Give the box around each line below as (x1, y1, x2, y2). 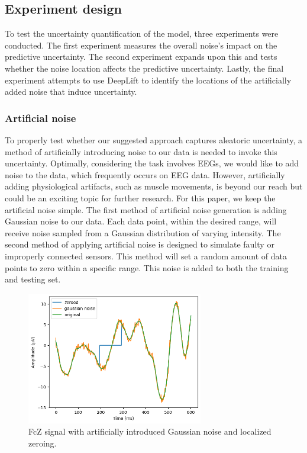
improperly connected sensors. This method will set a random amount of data (5, 249, 287, 262)
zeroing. (28, 436, 57, 449)
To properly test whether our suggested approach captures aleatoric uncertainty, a (5, 133, 303, 146)
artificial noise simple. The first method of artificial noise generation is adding (5, 203, 287, 216)
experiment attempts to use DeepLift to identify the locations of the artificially (5, 73, 292, 86)
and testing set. (5, 273, 61, 285)
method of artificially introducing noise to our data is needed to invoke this (5, 145, 277, 158)
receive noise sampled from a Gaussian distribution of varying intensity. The (5, 226, 281, 239)
